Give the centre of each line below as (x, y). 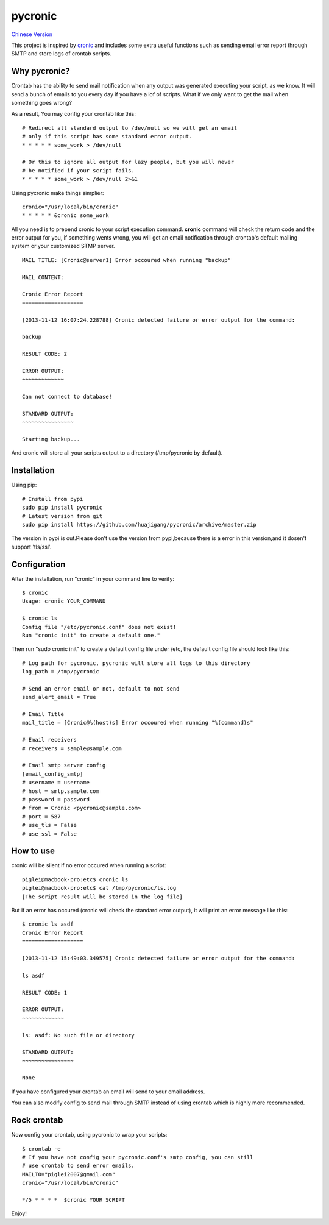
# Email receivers (50, 740)
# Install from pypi (53, 499)
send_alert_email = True (59, 697)
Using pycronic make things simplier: (58, 193)
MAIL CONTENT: (43, 277)
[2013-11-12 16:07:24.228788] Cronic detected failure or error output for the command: (159, 320)
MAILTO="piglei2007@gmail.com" (69, 1174)
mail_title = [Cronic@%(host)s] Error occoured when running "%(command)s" (138, 723)
